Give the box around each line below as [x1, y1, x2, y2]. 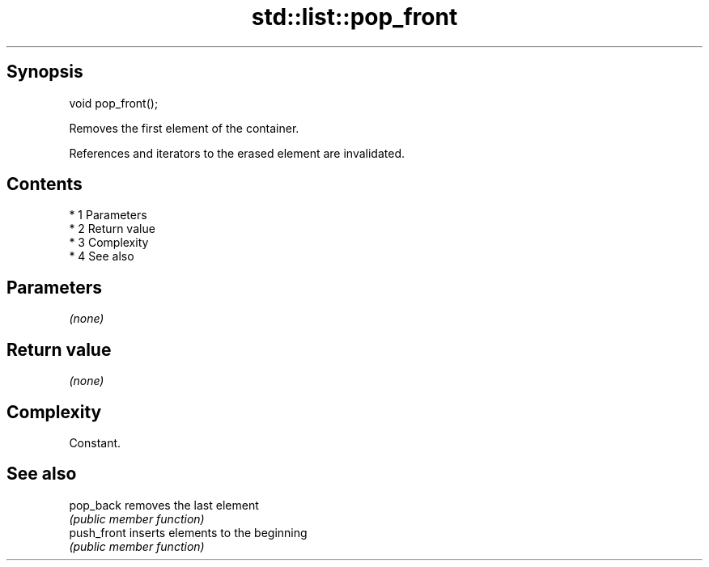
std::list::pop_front [251, 3, 458, 31]
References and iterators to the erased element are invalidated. [69, 146, 405, 160]
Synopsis [6, 61, 83, 83]
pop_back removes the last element [69, 497, 259, 512]
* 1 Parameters [69, 208, 147, 222]
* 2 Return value [69, 222, 155, 236]
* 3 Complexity [69, 235, 149, 250]
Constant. [69, 435, 121, 450]
